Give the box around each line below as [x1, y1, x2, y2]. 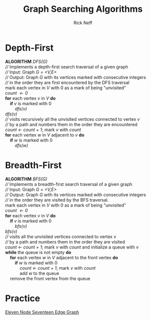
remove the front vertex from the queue [9, 275, 90, 282]
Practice [5, 292, 40, 304]
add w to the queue [19, 270, 59, 276]
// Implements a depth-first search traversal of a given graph [5, 64, 128, 70]
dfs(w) [14, 142, 29, 148]
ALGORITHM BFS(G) [5, 176, 48, 182]
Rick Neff [73, 20, 93, 26]
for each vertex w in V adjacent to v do [5, 132, 85, 138]
